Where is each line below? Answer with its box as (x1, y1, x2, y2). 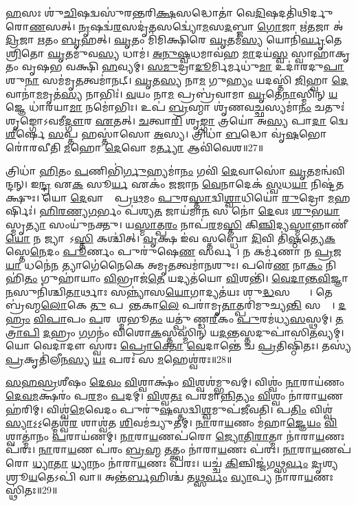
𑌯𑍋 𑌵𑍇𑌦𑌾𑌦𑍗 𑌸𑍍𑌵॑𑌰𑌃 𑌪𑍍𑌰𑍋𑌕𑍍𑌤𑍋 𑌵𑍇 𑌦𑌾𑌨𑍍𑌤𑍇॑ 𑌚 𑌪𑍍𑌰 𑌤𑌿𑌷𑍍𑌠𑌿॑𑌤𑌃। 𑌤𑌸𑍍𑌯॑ (5, 338, 351, 353)
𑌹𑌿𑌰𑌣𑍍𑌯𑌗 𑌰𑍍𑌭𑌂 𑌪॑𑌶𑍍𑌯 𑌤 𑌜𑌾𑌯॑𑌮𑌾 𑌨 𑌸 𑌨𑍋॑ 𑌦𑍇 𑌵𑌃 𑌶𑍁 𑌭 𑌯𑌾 (39, 203, 340, 218)
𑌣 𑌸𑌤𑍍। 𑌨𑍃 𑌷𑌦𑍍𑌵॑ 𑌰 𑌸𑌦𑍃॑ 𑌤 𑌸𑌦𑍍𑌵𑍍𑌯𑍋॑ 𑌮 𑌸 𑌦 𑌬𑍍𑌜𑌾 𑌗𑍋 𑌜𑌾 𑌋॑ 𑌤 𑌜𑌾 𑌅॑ (29, 19, 344, 33)
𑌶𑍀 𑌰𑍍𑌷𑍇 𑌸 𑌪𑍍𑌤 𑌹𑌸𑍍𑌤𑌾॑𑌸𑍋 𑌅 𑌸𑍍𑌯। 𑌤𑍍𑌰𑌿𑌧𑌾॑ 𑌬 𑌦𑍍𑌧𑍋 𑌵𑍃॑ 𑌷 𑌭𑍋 (5, 126, 327, 141)
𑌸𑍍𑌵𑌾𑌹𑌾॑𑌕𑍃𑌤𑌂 (291, 45, 351, 60)
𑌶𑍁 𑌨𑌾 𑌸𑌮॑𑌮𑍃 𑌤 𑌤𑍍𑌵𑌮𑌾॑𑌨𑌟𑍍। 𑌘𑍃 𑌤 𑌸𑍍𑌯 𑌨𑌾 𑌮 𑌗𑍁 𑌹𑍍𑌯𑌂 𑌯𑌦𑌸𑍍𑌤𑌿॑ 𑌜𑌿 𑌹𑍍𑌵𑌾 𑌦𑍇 (5, 72, 348, 87)
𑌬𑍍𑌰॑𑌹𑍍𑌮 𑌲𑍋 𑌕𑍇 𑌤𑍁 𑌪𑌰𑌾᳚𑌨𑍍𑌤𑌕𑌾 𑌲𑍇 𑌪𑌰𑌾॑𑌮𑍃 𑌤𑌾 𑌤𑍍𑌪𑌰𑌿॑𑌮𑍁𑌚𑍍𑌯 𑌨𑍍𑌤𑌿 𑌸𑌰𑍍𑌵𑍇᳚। (5, 298, 335, 312)
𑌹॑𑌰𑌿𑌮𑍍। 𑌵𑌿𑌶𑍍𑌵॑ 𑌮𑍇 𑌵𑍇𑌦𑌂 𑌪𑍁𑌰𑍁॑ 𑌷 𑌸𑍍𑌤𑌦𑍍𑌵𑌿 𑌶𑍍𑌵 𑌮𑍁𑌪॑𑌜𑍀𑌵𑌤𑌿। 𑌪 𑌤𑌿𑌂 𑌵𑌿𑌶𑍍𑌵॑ (5, 401, 333, 416)
